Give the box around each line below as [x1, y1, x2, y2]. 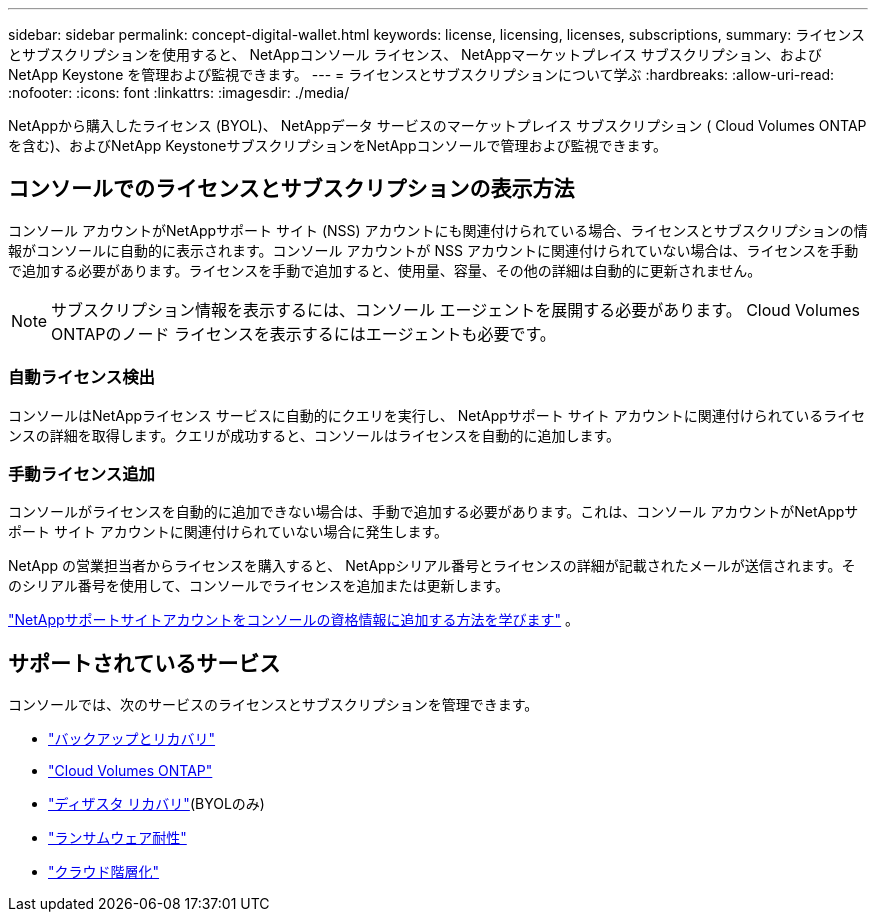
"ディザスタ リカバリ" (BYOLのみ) [48, 795, 265, 813]
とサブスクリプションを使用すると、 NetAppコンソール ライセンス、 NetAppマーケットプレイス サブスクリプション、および [8, 46, 822, 63]
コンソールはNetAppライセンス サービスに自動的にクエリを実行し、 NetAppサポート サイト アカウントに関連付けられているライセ [8, 406, 866, 424]
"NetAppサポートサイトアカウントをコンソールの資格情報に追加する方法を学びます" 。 [8, 611, 580, 629]
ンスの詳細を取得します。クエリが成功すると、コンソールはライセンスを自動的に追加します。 [8, 426, 621, 444]
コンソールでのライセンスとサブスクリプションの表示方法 [8, 176, 575, 202]
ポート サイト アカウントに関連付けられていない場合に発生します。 [8, 523, 449, 541]
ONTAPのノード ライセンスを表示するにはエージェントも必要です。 [51, 323, 556, 344]
